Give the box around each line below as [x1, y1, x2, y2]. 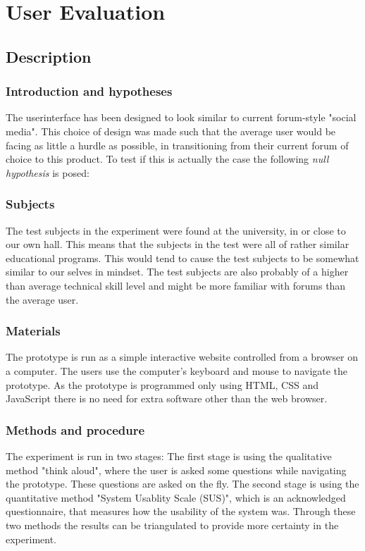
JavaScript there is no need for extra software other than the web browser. [6, 391, 328, 406]
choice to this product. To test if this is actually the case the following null [6, 151, 329, 166]
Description [6, 45, 92, 67]
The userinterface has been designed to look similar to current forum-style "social [6, 110, 357, 125]
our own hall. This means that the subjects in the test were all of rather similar [6, 237, 349, 252]
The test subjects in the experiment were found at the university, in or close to [6, 223, 346, 237]
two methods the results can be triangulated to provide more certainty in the [6, 517, 339, 532]
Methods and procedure [6, 421, 145, 438]
